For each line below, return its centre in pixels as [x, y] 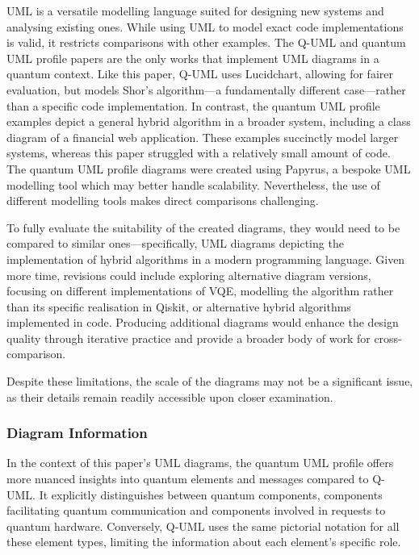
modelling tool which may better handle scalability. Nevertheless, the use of [193, 184]
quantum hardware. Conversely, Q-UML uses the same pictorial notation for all [203, 526]
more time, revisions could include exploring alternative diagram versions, [189, 275]
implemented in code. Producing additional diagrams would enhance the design [203, 322]
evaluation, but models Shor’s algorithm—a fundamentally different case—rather [206, 89]
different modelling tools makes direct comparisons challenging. [163, 200]
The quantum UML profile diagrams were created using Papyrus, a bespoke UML [209, 168]
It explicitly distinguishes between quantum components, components [211, 494]
